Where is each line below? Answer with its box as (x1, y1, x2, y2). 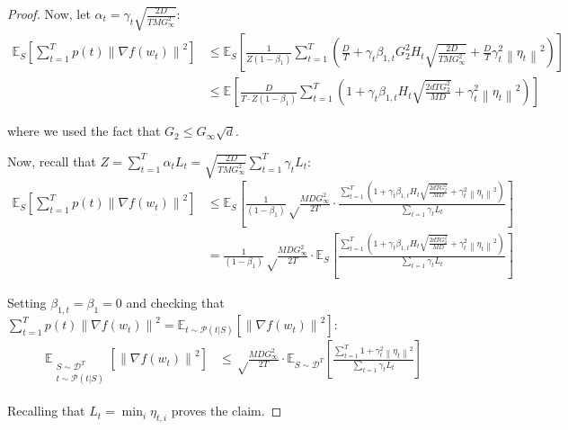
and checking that (126, 293, 225, 312)
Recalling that (7, 401, 85, 420)
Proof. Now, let (7, 4, 91, 22)
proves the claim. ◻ (171, 401, 282, 420)
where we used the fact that (7, 121, 161, 140)
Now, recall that (7, 151, 96, 170)
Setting (7, 293, 47, 312)
